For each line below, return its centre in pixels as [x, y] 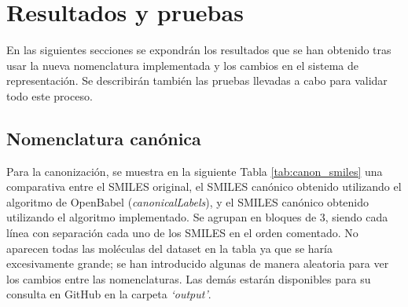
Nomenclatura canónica [104, 138]
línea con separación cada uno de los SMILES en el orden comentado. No [182, 233]
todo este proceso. [50, 95]
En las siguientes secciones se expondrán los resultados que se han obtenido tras [199, 50]
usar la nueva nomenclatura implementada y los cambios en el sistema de [183, 65]
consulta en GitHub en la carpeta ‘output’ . [109, 294]
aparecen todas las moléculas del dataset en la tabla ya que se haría [169, 248]
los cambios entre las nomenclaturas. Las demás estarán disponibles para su [189, 278]
